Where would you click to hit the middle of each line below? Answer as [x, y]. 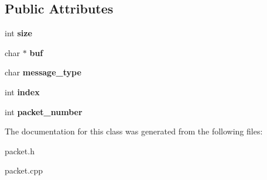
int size [18, 33]
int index [22, 91]
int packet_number [44, 111]
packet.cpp [24, 170]
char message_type [43, 72]
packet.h [20, 150]
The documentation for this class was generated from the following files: [134, 131]
